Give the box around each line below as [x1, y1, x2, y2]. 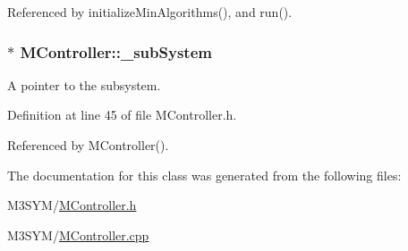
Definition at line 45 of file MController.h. [7, 105, 237, 124]
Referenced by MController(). [7, 136, 169, 154]
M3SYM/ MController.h [7, 196, 137, 214]
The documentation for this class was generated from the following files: [7, 165, 402, 184]
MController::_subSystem [20, 40, 212, 63]
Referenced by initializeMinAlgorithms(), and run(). [7, 3, 293, 21]
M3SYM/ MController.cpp [7, 225, 149, 244]
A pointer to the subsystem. [7, 75, 161, 94]
